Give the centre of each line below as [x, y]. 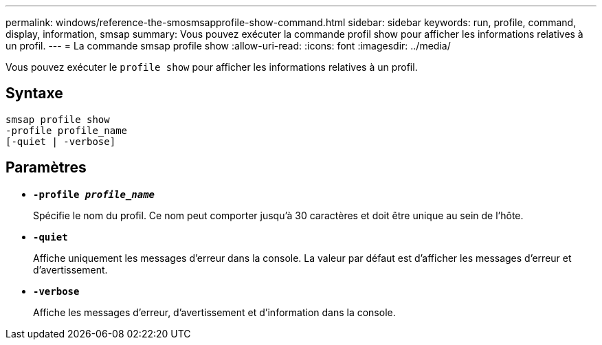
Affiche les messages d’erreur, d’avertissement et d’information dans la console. [214, 312]
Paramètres [46, 168]
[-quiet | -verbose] [61, 141]
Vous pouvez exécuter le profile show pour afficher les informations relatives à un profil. [212, 67]
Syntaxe [34, 93]
